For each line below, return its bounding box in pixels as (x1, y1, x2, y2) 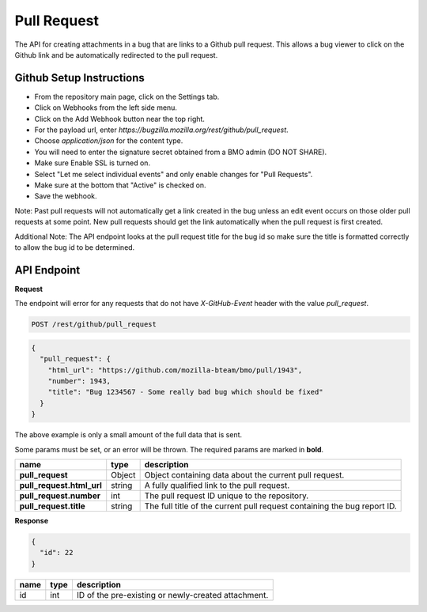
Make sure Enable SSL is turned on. (34, 158, 150, 168)
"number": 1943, (47, 376, 111, 385)
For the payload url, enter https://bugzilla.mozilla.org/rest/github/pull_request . (34, 125, 289, 134)
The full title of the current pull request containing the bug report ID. (144, 501, 397, 512)
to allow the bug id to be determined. (14, 242, 135, 252)
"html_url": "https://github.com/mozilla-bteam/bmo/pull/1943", (47, 365, 303, 375)
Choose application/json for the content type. (34, 136, 183, 145)
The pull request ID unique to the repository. (144, 490, 309, 501)
